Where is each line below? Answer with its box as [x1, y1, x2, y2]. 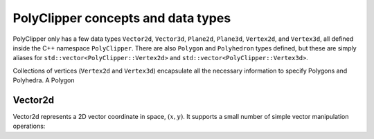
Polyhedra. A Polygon [12, 76, 75, 84]
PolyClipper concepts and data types [12, 10, 231, 26]
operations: [12, 122, 46, 131]
